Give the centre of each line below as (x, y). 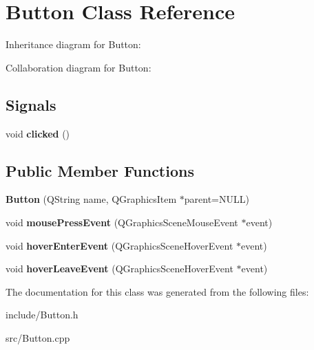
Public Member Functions (100, 170)
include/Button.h (42, 315)
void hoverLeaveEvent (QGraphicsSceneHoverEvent (119, 269)
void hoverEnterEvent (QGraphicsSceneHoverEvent (119, 245)
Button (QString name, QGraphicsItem (91, 199)
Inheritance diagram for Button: (73, 44)
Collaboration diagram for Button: (78, 67)
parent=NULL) (217, 199)
